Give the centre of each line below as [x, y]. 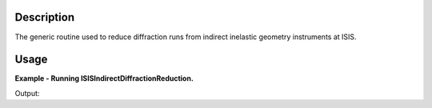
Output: [27, 93]
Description [45, 17]
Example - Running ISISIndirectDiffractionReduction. [104, 78]
